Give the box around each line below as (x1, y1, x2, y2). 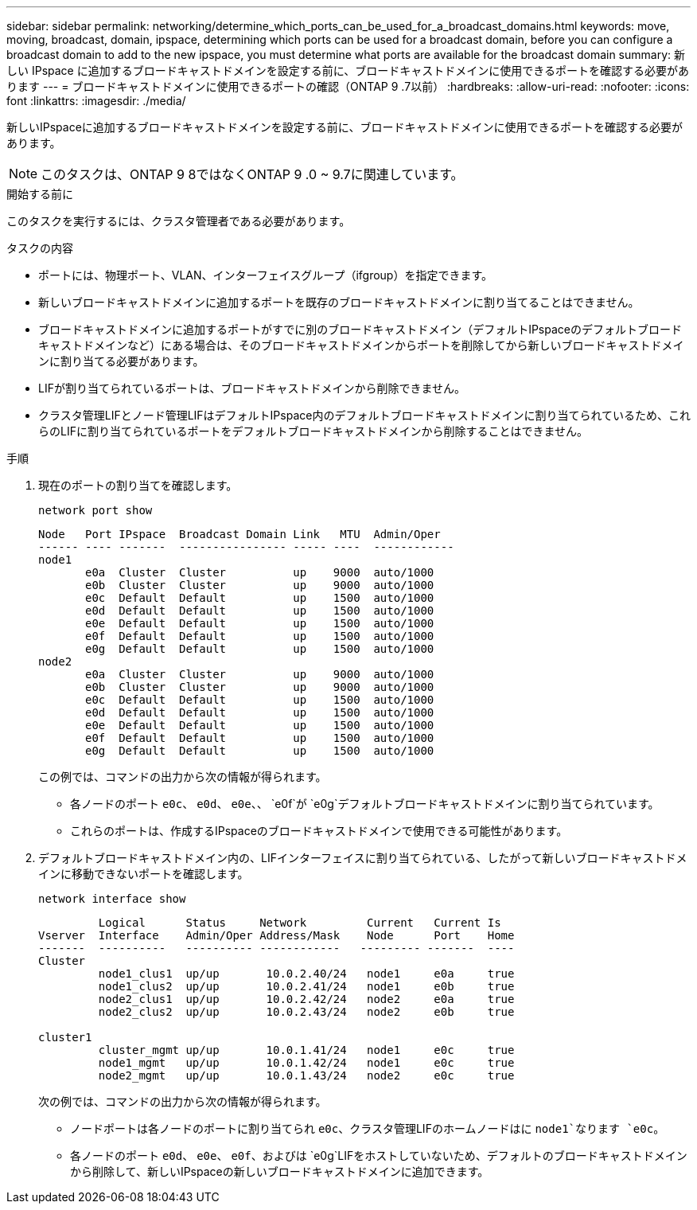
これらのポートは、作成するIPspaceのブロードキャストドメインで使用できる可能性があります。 (70, 824, 568, 837)
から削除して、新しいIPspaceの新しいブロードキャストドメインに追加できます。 (70, 1165, 489, 1178)
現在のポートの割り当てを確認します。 (38, 478, 238, 492)
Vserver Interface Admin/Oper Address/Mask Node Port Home (38, 929, 515, 942)
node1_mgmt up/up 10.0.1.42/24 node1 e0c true (98, 1056, 515, 1069)
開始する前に (6, 187, 73, 201)
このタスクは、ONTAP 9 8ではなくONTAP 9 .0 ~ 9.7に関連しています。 (41, 166, 464, 182)
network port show (38, 504, 153, 517)
